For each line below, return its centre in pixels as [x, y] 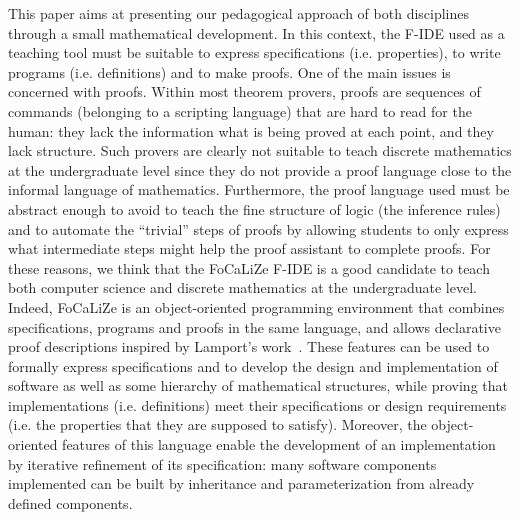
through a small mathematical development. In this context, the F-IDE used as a [256, 32]
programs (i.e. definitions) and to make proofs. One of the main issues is [229, 71]
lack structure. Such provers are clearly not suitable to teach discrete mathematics [260, 150]
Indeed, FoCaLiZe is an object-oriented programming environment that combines [256, 306]
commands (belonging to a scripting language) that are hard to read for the [240, 110]
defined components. [70, 502]
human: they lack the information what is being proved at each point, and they [251, 130]
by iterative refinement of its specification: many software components [222, 463]
